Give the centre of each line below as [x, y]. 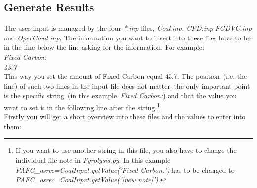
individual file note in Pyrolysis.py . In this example [93, 160]
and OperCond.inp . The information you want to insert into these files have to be [127, 37]
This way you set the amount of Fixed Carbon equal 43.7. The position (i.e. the [126, 76]
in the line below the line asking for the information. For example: [104, 47]
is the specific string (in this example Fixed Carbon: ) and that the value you [120, 95]
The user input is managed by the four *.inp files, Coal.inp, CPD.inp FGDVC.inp [128, 28]
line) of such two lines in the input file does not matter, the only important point [127, 86]
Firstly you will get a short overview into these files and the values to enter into [125, 117]
